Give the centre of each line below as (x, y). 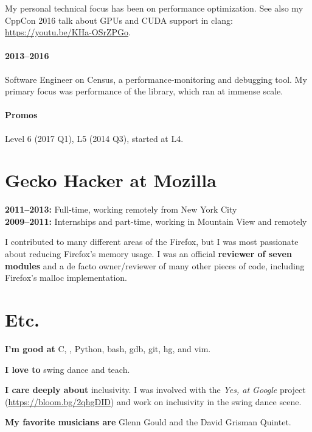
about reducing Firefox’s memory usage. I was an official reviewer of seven (148, 254)
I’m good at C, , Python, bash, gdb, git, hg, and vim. (108, 348)
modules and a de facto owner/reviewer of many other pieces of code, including (155, 265)
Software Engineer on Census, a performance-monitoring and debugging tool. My (156, 79)
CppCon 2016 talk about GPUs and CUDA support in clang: (119, 20)
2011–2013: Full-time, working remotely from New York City (121, 209)
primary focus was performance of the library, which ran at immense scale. (144, 91)
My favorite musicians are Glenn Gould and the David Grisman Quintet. (148, 422)
